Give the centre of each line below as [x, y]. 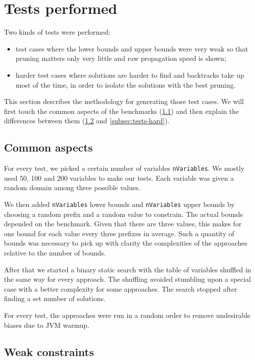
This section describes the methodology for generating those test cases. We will [124, 101]
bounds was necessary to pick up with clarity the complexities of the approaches [126, 243]
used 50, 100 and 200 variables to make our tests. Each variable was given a [119, 178]
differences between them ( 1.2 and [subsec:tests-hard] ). [87, 121]
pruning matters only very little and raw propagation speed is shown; [121, 58]
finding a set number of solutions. [55, 298]
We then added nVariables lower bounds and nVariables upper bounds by [119, 204]
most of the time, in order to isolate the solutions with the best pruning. [126, 84]
